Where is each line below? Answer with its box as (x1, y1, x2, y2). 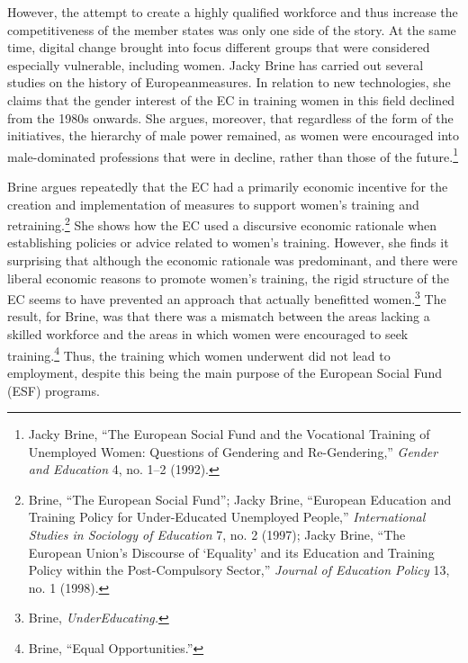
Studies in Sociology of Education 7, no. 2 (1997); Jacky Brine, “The (28, 525, 406, 544)
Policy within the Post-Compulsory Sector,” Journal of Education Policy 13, (28, 560, 450, 579)
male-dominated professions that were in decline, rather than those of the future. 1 (7, 144, 459, 166)
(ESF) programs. (7, 381, 100, 399)
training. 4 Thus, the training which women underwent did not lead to (7, 343, 391, 364)
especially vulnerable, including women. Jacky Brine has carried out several (7, 55, 424, 74)
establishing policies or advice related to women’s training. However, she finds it (7, 233, 449, 252)
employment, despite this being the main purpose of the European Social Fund (7, 363, 442, 381)
